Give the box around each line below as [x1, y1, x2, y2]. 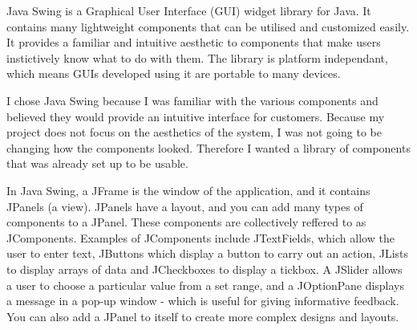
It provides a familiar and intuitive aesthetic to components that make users [6, 34, 381, 51]
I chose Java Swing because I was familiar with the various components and [6, 92, 379, 108]
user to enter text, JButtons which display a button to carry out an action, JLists [6, 245, 409, 262]
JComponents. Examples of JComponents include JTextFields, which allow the [6, 229, 395, 246]
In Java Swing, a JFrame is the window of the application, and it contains [6, 181, 370, 198]
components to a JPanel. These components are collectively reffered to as [6, 214, 366, 230]
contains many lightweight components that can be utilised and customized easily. [6, 18, 410, 35]
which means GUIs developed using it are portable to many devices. [6, 65, 341, 82]
